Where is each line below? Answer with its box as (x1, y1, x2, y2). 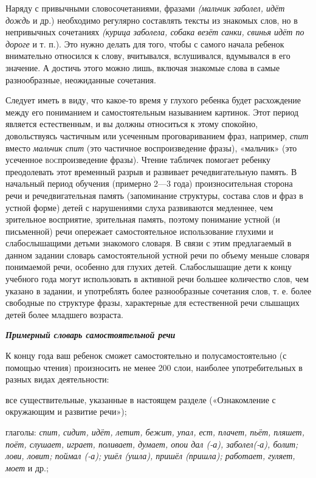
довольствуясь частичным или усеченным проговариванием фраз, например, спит (5, 129, 309, 142)
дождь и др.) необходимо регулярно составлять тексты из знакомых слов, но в (5, 13, 298, 26)
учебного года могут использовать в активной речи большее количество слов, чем (5, 272, 309, 285)
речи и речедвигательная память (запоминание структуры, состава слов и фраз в (5, 189, 303, 201)
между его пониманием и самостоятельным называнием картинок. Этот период (5, 105, 299, 118)
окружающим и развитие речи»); (5, 405, 127, 418)
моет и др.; (5, 461, 49, 474)
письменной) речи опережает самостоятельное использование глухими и (5, 224, 273, 237)
